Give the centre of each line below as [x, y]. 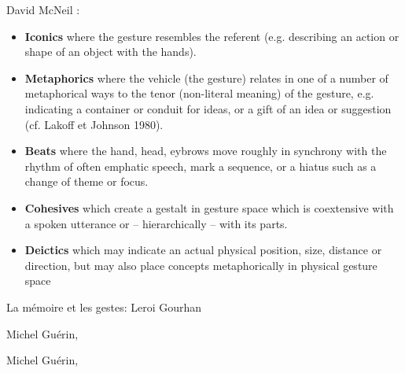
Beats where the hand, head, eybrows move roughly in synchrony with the [206, 151]
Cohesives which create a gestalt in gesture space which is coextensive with [209, 207]
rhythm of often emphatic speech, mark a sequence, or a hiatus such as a [201, 166]
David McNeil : [43, 9]
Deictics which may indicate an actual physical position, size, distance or [203, 250]
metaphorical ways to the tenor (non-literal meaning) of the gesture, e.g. [199, 93]
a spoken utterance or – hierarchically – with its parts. [156, 223]
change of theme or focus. [87, 181]
